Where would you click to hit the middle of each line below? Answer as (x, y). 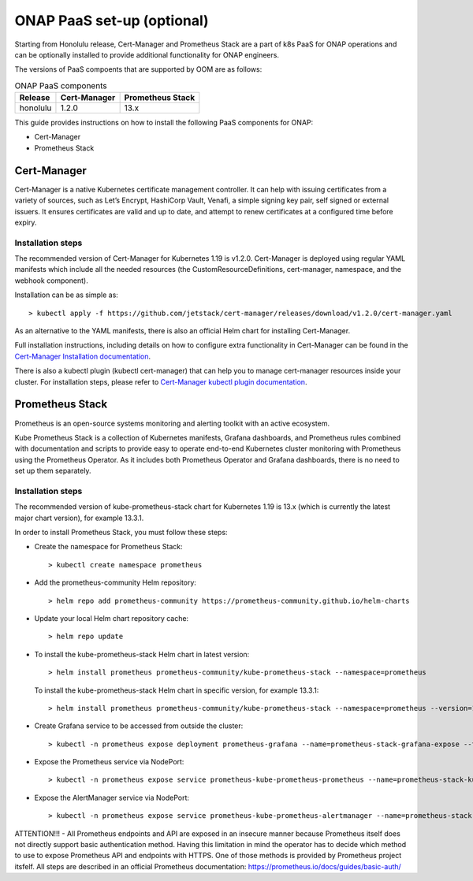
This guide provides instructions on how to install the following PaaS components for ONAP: (164, 123)
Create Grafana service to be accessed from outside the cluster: (139, 726)
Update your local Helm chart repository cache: (112, 618)
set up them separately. (53, 471)
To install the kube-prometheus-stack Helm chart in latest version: (142, 654)
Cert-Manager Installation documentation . (83, 356)
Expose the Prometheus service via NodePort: (109, 762)
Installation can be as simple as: (66, 295)
